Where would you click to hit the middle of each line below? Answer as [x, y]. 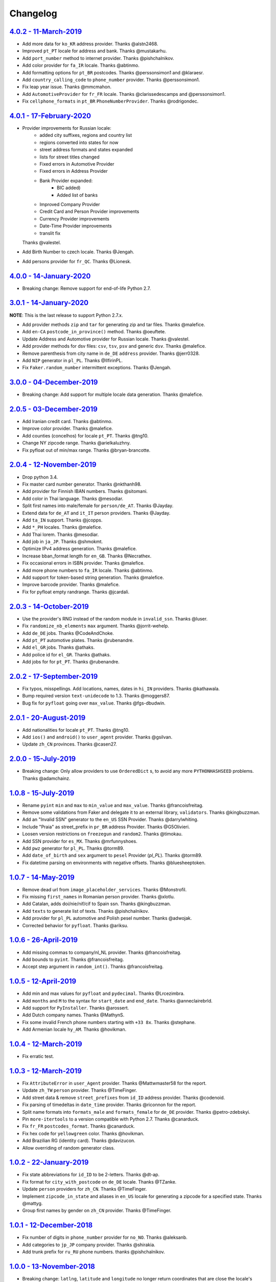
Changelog [33, 13]
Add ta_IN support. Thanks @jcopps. [62, 520]
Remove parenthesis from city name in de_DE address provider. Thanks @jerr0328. [111, 353]
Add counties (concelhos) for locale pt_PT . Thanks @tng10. [85, 435]
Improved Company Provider [70, 204]
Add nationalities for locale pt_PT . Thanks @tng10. [76, 730]
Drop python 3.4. [40, 477]
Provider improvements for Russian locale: [67, 128]
